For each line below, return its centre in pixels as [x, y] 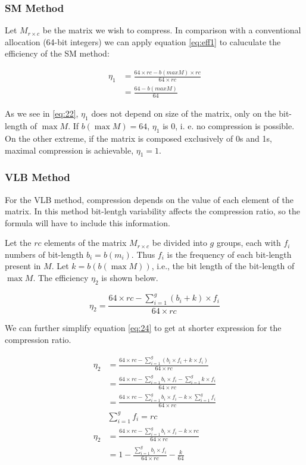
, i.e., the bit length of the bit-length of [223, 266]
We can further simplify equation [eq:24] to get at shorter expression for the [143, 328]
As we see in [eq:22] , [42, 113]
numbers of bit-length [44, 254]
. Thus [143, 254]
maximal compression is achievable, [69, 150]
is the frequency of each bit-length [229, 254]
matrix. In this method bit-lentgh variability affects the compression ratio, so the [152, 211]
